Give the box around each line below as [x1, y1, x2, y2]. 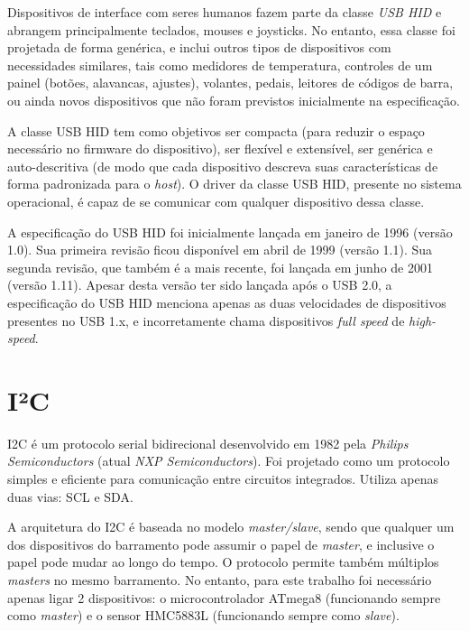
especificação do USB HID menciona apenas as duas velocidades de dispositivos [7, 292, 446, 311]
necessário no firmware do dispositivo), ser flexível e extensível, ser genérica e [7, 139, 433, 158]
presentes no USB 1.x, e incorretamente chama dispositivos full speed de [7, 311, 405, 329]
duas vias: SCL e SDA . [7, 487, 133, 506]
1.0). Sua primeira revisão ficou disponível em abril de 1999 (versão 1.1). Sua [7, 240, 433, 259]
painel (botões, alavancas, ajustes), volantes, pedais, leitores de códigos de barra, [7, 73, 454, 92]
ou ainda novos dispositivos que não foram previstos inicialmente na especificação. [7, 90, 460, 109]
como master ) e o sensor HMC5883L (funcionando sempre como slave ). [7, 606, 400, 625]
